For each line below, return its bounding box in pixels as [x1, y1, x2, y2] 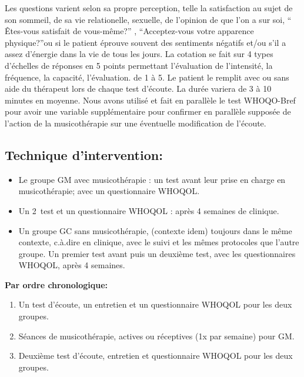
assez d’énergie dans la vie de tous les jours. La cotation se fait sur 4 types [5, 48, 273, 60]
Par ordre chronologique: [5, 278, 108, 291]
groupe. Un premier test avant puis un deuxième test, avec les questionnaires [18, 247, 296, 259]
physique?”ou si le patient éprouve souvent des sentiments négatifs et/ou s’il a [5, 36, 286, 48]
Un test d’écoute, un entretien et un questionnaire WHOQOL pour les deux [18, 298, 292, 311]
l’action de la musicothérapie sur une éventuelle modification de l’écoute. [5, 116, 266, 129]
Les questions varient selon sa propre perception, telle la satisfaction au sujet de [5, 2, 293, 14]
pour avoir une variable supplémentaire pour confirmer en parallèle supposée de [5, 105, 291, 118]
